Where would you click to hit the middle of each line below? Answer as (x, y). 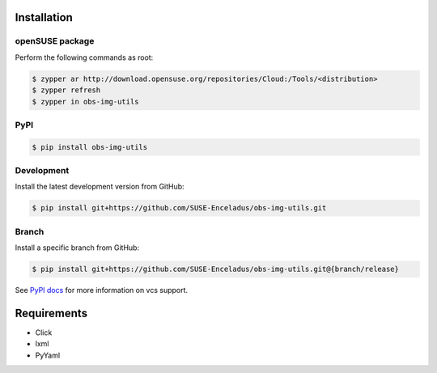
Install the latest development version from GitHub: (100, 187)
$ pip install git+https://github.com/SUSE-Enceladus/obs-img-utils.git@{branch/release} (216, 269)
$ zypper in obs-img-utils (85, 102)
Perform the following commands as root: (84, 57)
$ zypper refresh (66, 90)
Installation (44, 17)
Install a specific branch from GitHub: (77, 248)
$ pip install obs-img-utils (90, 147)
